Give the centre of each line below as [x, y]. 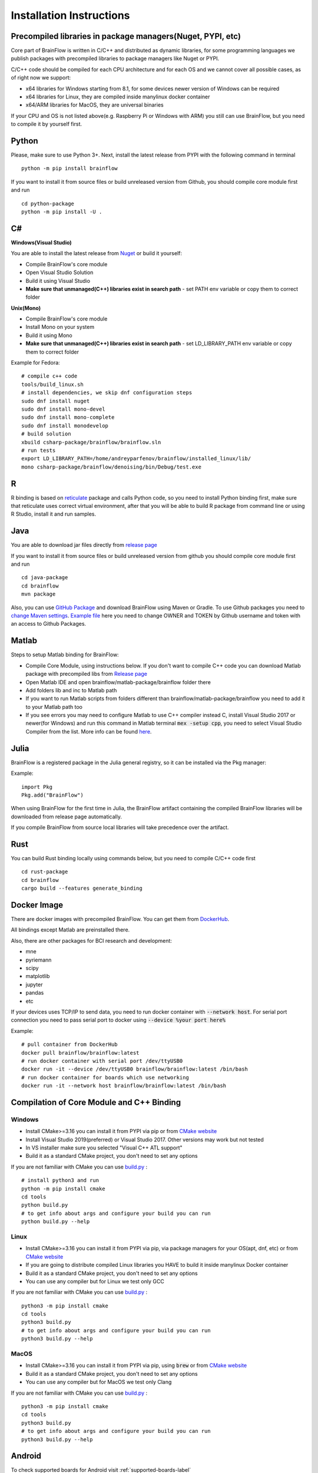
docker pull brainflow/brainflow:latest [80, 1053]
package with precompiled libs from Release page [86, 674]
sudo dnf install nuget [56, 401]
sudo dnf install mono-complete [68, 417]
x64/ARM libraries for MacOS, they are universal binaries [95, 105]
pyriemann [39, 960]
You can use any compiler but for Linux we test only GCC [95, 1281]
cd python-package [48, 204]
